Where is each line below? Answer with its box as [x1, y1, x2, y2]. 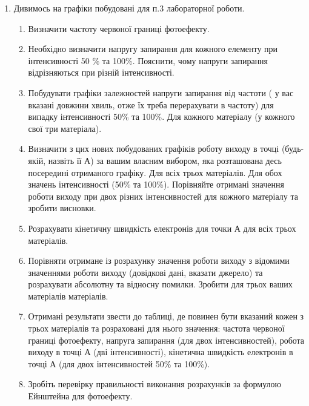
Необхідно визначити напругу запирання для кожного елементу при [28, 42, 278, 55]
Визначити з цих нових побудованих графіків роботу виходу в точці [28, 142, 279, 155]
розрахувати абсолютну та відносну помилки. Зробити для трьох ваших [28, 278, 293, 290]
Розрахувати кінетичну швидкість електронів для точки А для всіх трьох [28, 221, 296, 234]
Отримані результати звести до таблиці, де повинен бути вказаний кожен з [28, 310, 304, 323]
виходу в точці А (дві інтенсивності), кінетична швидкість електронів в [28, 345, 293, 358]
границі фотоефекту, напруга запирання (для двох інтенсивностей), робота [28, 333, 305, 346]
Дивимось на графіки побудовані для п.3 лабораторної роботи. [13, 2, 245, 14]
